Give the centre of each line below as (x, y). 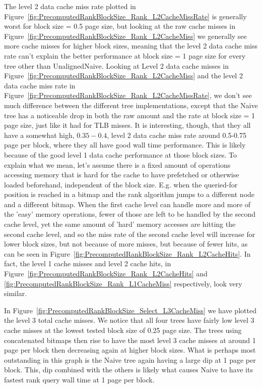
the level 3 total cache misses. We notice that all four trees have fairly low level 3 (129, 320)
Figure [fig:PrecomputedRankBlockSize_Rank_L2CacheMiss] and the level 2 (123, 76)
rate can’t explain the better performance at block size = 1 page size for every (125, 55)
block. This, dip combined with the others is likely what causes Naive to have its (128, 370)
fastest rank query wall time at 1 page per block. (79, 379)
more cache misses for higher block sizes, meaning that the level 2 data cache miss (131, 46)
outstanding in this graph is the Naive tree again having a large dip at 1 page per (130, 359)
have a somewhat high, (39, 135)
